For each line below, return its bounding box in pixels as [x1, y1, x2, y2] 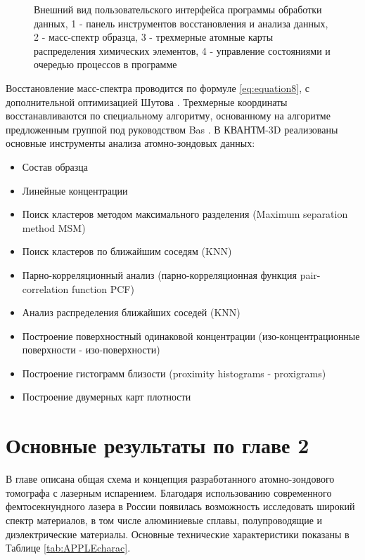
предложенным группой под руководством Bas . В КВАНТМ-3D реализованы [6, 122, 338, 136]
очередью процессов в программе [34, 57, 177, 72]
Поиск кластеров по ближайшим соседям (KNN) [22, 244, 232, 259]
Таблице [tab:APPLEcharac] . [6, 540, 131, 555]
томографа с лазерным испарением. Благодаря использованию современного [6, 485, 332, 500]
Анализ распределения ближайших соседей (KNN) [22, 305, 241, 320]
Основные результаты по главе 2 [6, 431, 309, 460]
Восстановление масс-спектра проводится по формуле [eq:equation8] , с [6, 80, 309, 95]
